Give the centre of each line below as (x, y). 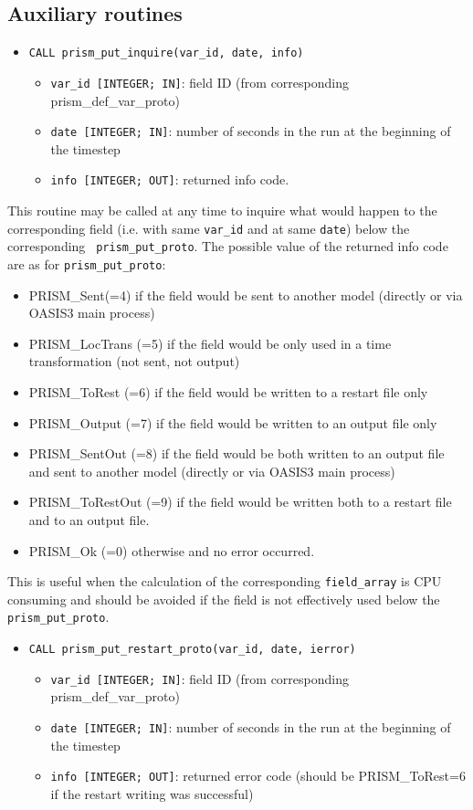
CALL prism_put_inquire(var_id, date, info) (166, 53)
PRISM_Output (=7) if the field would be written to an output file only (233, 422)
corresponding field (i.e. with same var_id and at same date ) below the (209, 228)
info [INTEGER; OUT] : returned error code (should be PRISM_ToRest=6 (258, 776)
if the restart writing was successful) (152, 793)
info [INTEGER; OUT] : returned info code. (170, 179)
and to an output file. (89, 519)
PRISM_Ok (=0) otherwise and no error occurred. (172, 550)
